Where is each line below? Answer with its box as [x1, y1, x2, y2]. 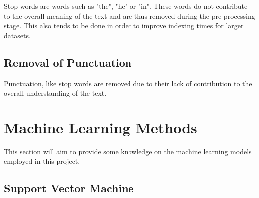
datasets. [4, 30, 31, 40]
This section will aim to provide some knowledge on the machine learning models [4, 146, 252, 156]
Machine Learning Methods [4, 117, 197, 137]
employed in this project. [4, 156, 80, 166]
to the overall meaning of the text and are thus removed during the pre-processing [4, 10, 255, 21]
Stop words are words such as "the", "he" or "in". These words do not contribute [4, 1, 248, 11]
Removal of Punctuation [4, 54, 132, 70]
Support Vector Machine [4, 180, 134, 196]
